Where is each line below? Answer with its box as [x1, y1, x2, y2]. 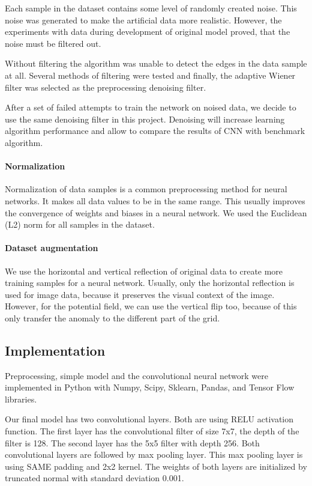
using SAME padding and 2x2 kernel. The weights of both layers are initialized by [5, 460, 307, 472]
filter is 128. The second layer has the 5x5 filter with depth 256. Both [5, 436, 260, 449]
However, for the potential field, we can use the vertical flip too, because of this [5, 300, 297, 312]
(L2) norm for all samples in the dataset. [5, 218, 155, 231]
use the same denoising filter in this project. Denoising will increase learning [5, 112, 285, 125]
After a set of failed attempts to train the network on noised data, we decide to [5, 101, 296, 114]
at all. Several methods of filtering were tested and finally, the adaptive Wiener [5, 68, 296, 81]
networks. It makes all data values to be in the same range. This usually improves [5, 194, 305, 207]
